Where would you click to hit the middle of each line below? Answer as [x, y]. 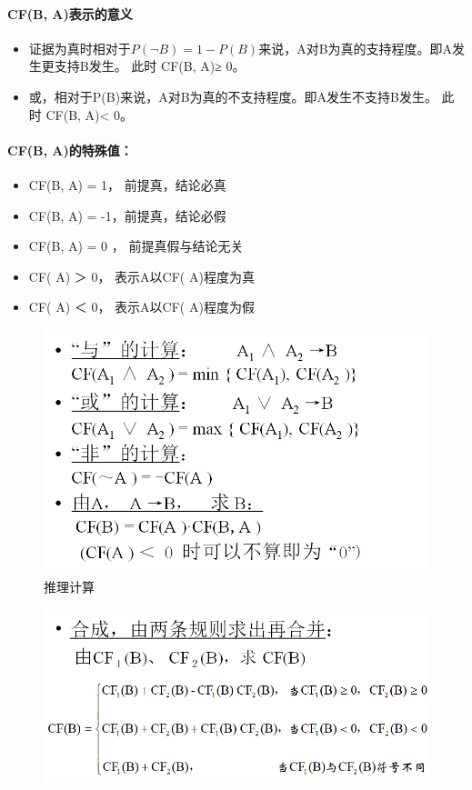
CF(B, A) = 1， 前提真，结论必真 [127, 184]
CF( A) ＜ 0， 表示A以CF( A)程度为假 [141, 307]
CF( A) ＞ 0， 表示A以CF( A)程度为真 [141, 276]
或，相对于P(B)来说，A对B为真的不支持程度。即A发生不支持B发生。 [233, 96]
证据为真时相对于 [80, 48]
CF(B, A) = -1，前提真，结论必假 [127, 215]
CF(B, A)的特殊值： [70, 150]
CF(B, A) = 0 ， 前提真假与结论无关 [136, 246]
